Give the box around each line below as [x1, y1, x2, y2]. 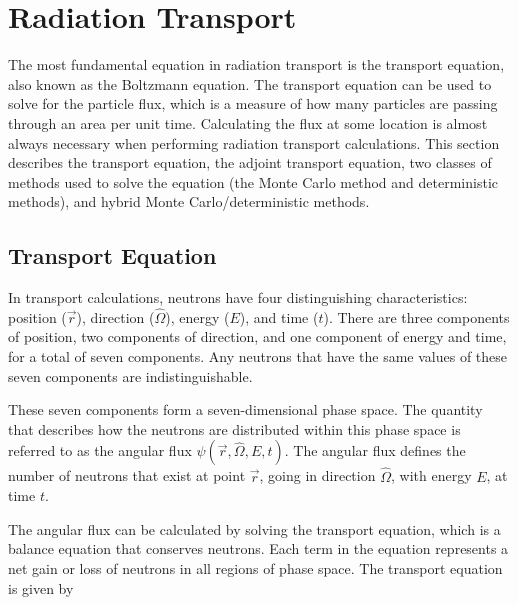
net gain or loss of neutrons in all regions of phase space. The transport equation [8, 558, 503, 579]
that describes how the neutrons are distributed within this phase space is [8, 418, 461, 439]
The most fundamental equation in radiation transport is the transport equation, [8, 54, 505, 75]
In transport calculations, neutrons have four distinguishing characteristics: [8, 287, 468, 308]
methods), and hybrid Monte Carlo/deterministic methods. [8, 191, 370, 212]
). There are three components [323, 306, 510, 327]
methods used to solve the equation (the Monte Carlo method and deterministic [8, 171, 498, 192]
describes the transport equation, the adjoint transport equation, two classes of [8, 152, 492, 173]
